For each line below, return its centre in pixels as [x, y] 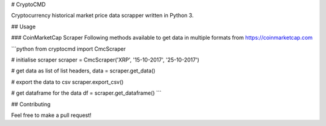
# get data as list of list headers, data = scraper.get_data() [83, 71]
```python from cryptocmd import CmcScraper [69, 49]
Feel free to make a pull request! [51, 115]
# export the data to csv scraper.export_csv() [67, 82]
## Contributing [31, 104]
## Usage [24, 27]
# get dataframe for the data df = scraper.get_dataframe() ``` [86, 93]
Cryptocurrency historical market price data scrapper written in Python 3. [102, 16]
